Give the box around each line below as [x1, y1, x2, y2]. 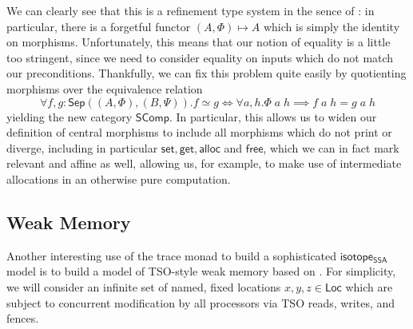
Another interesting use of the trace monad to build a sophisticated [6, 247, 337, 264]
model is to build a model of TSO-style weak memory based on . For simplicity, [6, 263, 396, 279]
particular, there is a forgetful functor [6, 18, 191, 34]
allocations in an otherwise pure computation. [6, 170, 231, 187]
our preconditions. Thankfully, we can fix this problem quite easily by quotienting [6, 65, 407, 81]
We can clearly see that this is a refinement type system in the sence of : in [6, 2, 375, 18]
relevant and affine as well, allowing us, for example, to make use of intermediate [6, 155, 402, 172]
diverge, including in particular [6, 139, 158, 156]
